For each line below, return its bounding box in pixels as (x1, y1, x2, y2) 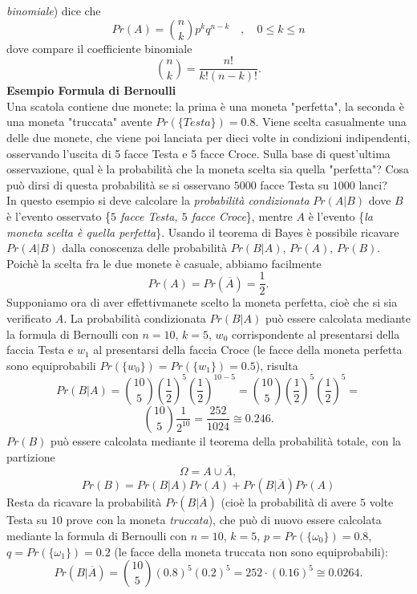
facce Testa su (260, 176, 330, 193)
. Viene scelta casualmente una (255, 113, 407, 130)
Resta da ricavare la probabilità (6, 494, 162, 511)
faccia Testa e (6, 341, 74, 358)
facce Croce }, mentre (191, 208, 293, 224)
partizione (6, 448, 55, 465)
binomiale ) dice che (6, 2, 101, 18)
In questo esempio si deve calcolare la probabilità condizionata (6, 192, 310, 209)
